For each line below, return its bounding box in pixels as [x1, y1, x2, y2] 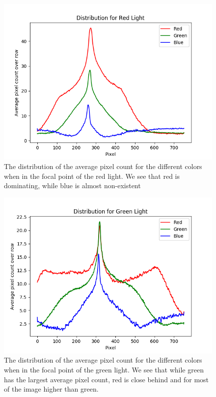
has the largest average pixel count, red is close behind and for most [4, 374, 209, 384]
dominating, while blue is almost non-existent [4, 180, 141, 191]
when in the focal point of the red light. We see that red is [4, 170, 180, 181]
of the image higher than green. [4, 384, 99, 394]
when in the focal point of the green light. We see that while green [4, 364, 204, 374]
